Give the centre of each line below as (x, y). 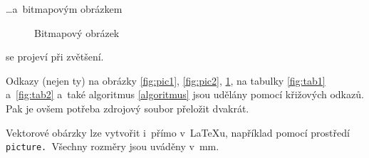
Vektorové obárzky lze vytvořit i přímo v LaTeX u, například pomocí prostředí (178, 132)
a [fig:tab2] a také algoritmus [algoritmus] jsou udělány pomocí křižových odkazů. (185, 94)
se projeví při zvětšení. (55, 57)
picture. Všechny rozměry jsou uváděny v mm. (113, 146)
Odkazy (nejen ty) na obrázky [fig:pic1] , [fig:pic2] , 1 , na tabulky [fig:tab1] (166, 80)
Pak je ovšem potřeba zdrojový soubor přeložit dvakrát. (128, 108)
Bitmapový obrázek (77, 32)
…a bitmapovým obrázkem (64, 9)
